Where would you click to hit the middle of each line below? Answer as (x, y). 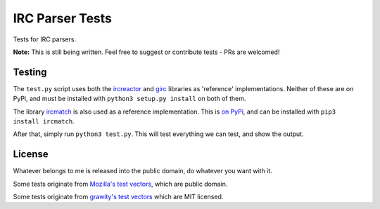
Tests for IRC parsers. (45, 39)
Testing (30, 72)
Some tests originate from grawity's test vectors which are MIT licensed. (118, 197)
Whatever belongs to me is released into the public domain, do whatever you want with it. (142, 171)
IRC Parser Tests (63, 18)
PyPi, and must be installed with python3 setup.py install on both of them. (129, 99)
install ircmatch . (44, 121)
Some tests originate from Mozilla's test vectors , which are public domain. (120, 184)
